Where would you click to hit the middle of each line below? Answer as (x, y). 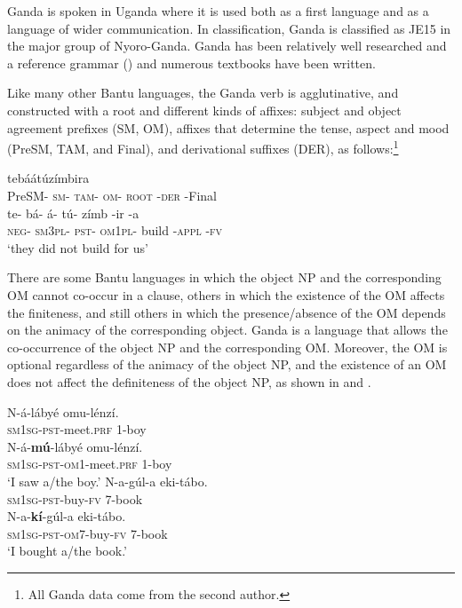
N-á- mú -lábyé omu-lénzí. (75, 446)
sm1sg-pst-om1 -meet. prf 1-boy (90, 464)
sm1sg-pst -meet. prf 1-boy (77, 429)
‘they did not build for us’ (78, 247)
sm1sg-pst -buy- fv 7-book (75, 498)
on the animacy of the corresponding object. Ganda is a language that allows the (227, 330)
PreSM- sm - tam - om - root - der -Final (112, 195)
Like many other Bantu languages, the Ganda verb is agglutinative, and (203, 93)
